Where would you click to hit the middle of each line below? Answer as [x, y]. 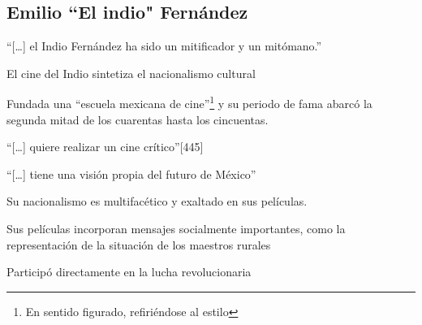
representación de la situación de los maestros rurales [139, 244]
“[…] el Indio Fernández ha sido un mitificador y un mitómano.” [164, 46]
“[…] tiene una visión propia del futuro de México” [131, 173]
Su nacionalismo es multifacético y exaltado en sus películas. [157, 201]
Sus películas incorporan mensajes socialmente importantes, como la [176, 229]
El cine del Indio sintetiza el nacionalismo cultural [131, 73]
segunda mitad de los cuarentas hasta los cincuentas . [138, 119]
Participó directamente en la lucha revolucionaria [129, 272]
